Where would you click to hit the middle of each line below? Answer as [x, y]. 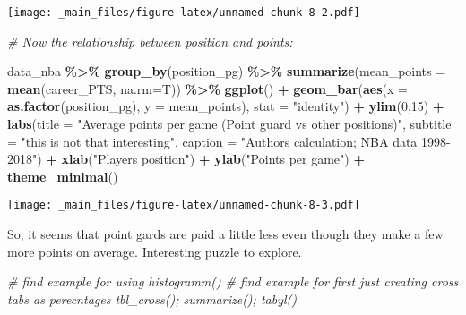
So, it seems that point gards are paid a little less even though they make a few [225, 234]
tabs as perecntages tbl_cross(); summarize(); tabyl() [152, 298]
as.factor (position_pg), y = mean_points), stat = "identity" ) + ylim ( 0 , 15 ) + [226, 106]
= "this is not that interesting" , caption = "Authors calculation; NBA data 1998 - [229, 141]
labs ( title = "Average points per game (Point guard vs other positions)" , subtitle [229, 124]
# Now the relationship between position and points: [150, 41]
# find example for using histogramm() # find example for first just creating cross [233, 281]
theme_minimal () [63, 176]
